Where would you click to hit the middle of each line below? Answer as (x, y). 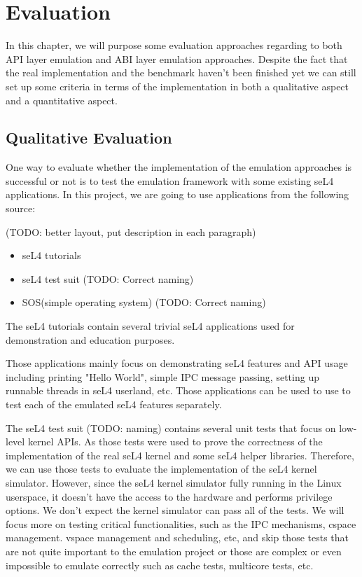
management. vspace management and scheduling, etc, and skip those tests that (177, 537)
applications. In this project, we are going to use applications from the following (177, 194)
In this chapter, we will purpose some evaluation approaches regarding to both (174, 45)
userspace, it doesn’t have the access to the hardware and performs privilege (169, 496)
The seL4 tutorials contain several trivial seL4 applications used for (150, 326)
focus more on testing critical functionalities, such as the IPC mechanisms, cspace (181, 523)
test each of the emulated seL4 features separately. (114, 404)
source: (21, 208)
